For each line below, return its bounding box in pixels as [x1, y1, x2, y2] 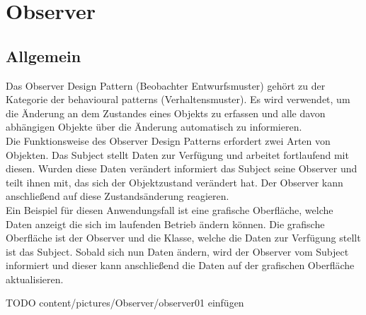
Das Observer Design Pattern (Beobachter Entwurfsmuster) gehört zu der [6, 78, 326, 93]
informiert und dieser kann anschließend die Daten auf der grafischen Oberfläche [6, 258, 355, 273]
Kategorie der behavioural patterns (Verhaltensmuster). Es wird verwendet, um [6, 92, 350, 107]
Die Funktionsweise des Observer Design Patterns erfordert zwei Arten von [6, 133, 331, 148]
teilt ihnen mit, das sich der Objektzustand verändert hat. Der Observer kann [6, 174, 343, 189]
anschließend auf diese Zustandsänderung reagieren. [6, 189, 229, 203]
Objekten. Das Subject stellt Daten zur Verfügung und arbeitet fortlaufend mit [6, 147, 349, 162]
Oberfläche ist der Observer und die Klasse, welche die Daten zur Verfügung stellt [6, 230, 361, 245]
